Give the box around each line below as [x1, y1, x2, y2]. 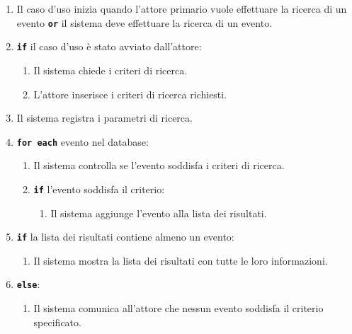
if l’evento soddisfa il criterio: [33, 181, 165, 196]
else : [16, 277, 40, 292]
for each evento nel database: [16, 134, 149, 149]
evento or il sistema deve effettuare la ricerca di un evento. [16, 15, 273, 30]
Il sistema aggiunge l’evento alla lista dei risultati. [50, 205, 267, 220]
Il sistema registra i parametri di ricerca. [16, 110, 193, 125]
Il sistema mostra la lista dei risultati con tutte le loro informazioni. [33, 253, 328, 267]
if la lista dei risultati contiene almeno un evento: [16, 229, 234, 244]
